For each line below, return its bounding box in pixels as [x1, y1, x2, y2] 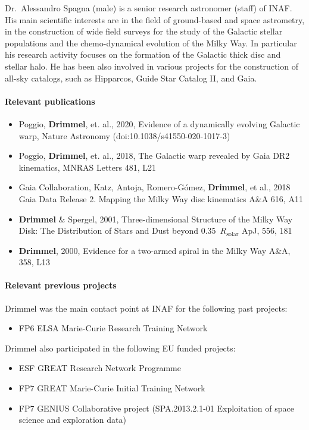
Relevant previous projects [5, 279, 117, 291]
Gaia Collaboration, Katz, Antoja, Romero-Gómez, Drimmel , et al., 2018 [18, 181, 291, 193]
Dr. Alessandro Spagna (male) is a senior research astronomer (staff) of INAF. [5, 2, 292, 14]
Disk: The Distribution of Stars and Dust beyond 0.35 [18, 224, 216, 237]
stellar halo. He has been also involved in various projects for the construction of [5, 59, 298, 72]
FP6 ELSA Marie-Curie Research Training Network [18, 322, 208, 334]
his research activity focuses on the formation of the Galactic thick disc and [5, 48, 281, 61]
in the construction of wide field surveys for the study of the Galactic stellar [5, 25, 283, 37]
